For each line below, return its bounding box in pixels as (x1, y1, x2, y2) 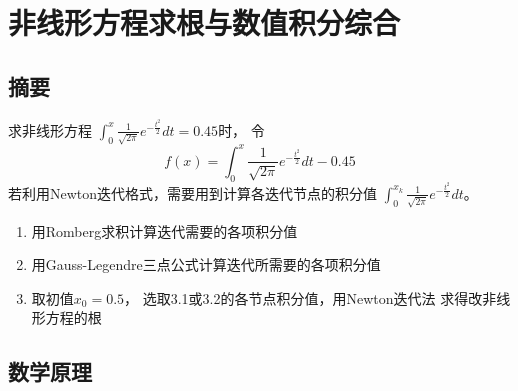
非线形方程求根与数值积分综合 (8, 2, 401, 43)
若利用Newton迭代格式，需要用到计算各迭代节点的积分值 (8, 182, 378, 203)
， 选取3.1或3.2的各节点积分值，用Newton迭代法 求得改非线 (124, 287, 511, 308)
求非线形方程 (8, 119, 92, 140)
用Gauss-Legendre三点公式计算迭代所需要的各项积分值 (31, 254, 381, 275)
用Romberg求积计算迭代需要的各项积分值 (31, 220, 298, 241)
